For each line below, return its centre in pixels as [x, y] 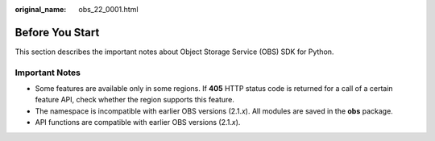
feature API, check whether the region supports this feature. [135, 100]
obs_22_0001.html [108, 9]
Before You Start [57, 32]
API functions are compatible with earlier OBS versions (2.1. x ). [138, 122]
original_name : [41, 9]
